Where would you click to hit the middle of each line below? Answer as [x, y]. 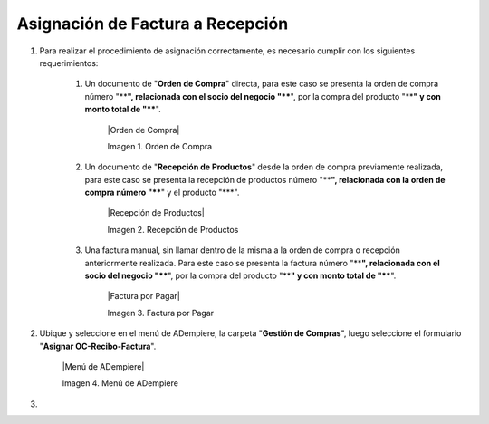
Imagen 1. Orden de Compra [160, 146]
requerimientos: [69, 63]
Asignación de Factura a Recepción [153, 24]
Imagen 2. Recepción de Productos [173, 229]
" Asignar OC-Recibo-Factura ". [98, 346]
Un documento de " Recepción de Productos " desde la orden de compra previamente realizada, [264, 167]
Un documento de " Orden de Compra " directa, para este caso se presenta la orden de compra [262, 84]
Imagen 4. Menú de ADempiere [120, 383]
